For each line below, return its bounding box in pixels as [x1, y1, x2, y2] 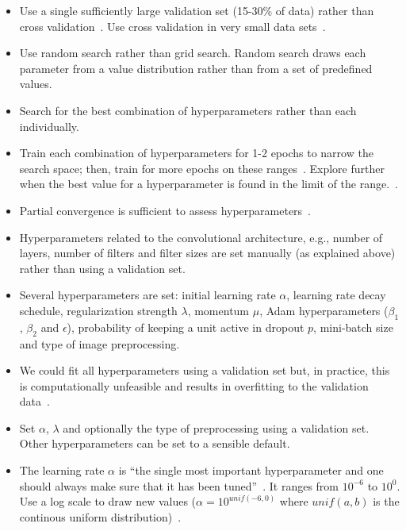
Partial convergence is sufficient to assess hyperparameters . [19, 202, 312, 218]
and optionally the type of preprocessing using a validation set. [63, 419, 370, 436]
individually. [19, 117, 79, 134]
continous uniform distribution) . [19, 508, 182, 525]
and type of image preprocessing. [19, 335, 180, 352]
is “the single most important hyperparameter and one [118, 462, 384, 479]
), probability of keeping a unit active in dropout [67, 318, 304, 335]
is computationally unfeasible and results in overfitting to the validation [19, 377, 369, 394]
